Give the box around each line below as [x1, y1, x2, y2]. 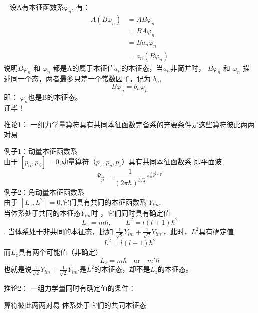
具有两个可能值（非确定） [18, 247, 102, 257]
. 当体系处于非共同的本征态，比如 [4, 226, 113, 236]
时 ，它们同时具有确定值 [91, 207, 171, 218]
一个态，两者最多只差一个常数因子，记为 [17, 73, 151, 84]
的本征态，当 [121, 62, 163, 73]
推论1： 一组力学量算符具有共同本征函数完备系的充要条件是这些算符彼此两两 [4, 119, 255, 130]
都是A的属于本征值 [53, 62, 114, 73]
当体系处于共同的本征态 [4, 207, 81, 218]
